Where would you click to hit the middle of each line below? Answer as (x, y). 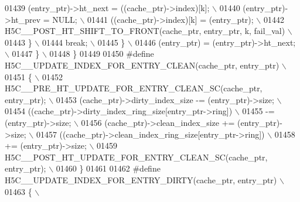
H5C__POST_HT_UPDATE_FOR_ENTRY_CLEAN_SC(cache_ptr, (136, 157)
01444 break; (65, 42)
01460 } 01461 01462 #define (108, 168)
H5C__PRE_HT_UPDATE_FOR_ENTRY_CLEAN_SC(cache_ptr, (134, 88)
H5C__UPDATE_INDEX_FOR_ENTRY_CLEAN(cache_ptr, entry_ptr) (142, 65)
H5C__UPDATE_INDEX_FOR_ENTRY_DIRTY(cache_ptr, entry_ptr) (141, 179)
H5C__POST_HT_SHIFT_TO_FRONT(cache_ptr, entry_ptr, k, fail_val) (145, 31)
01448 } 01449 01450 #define (102, 54)
